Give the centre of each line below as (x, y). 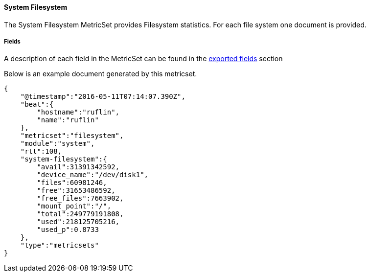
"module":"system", (58, 144)
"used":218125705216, (78, 222)
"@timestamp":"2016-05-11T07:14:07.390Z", (103, 97)
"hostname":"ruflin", (78, 112)
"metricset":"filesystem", (72, 136)
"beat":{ (37, 104)
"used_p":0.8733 (68, 230)
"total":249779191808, (80, 214)
